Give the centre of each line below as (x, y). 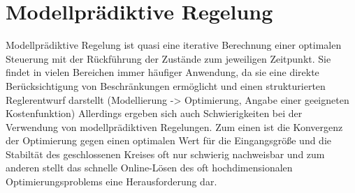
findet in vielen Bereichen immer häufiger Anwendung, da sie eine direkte (162, 72)
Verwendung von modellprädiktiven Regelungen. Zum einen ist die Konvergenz (174, 126)
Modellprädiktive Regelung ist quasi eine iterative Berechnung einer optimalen (174, 45)
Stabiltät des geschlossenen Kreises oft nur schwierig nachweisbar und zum (165, 154)
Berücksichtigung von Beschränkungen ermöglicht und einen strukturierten (166, 85)
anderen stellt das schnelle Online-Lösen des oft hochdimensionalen (149, 168)
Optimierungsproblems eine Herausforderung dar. (111, 182)
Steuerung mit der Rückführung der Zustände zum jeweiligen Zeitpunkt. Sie (168, 58)
